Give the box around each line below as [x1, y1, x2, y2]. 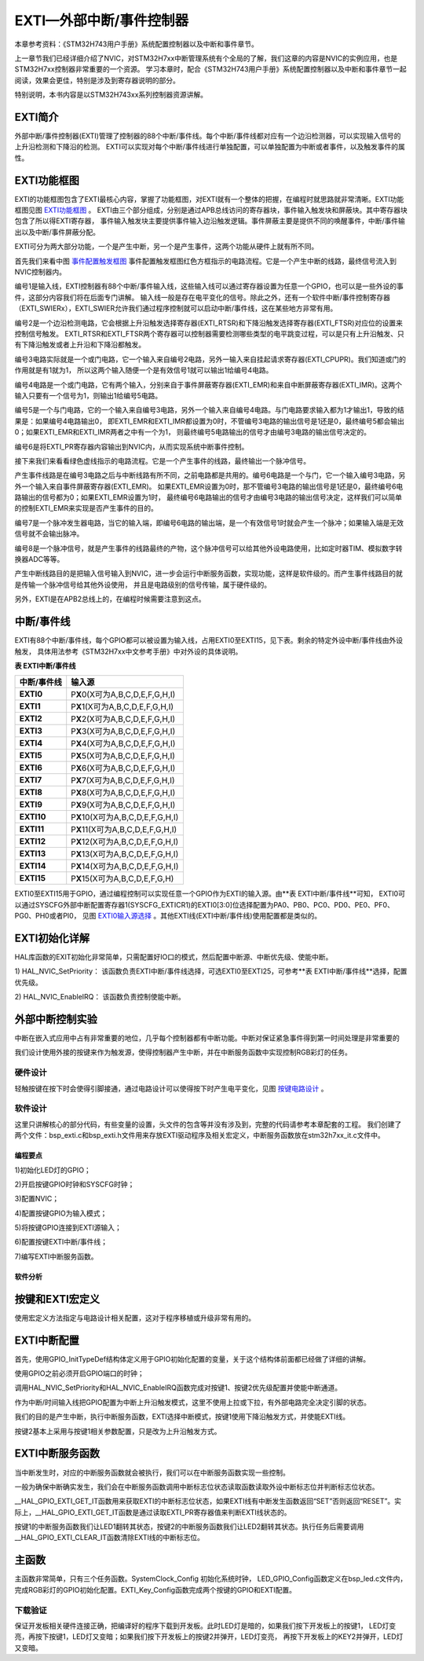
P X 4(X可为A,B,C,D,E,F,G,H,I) [71, 739, 176, 750]
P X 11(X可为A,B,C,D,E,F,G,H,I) [71, 824, 177, 835]
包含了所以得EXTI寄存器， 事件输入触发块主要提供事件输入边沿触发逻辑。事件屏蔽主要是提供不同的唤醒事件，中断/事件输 [14, 216, 406, 225]
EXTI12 [19, 836, 46, 847]
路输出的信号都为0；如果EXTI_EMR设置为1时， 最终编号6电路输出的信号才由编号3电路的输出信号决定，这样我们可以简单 [14, 493, 402, 502]
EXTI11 [19, 823, 45, 834]
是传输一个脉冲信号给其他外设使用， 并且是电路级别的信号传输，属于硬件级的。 [14, 580, 271, 589]
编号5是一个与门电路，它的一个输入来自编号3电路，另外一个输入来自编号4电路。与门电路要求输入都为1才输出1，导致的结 [14, 405, 404, 415]
